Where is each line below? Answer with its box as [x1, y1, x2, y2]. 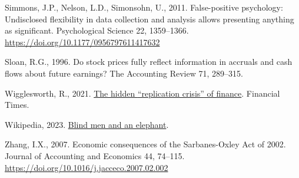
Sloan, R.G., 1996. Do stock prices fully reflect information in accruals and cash [5, 55, 293, 68]
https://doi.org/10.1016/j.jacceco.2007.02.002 [5, 161, 168, 173]
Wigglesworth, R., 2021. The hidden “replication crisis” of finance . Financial [5, 87, 280, 99]
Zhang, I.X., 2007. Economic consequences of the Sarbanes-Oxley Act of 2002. [5, 138, 286, 150]
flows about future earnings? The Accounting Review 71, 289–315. [5, 67, 243, 79]
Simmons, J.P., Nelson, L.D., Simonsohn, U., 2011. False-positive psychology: [5, 1, 283, 13]
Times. [5, 98, 29, 111]
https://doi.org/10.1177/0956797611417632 [5, 35, 160, 48]
